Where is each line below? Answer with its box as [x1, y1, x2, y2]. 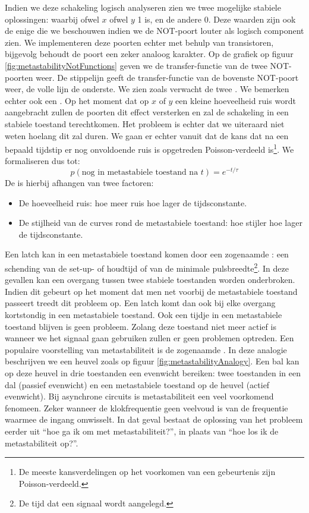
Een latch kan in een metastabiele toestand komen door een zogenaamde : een [5, 248, 289, 260]
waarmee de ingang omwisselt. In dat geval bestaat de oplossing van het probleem [5, 413, 303, 426]
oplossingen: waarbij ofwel [5, 12, 99, 25]
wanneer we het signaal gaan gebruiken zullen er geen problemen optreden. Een [5, 332, 294, 344]
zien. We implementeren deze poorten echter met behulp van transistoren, [5, 36, 274, 48]
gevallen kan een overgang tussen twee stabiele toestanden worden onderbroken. [5, 273, 295, 286]
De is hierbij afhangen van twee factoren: [5, 177, 154, 189]
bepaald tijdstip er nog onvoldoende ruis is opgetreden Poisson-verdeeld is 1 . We [5, 141, 294, 155]
